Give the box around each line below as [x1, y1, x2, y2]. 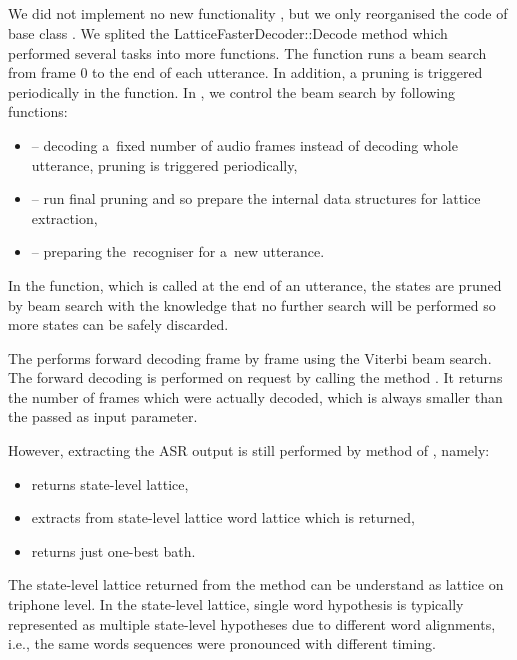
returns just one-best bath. [31, 540, 196, 561]
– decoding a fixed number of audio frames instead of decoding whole [31, 134, 458, 155]
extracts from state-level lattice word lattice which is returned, [31, 507, 415, 528]
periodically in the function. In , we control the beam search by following [8, 81, 456, 102]
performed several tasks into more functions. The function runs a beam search [8, 42, 487, 63]
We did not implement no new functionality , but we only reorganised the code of [8, 3, 508, 24]
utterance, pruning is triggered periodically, [31, 154, 298, 175]
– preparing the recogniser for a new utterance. [31, 241, 325, 262]
